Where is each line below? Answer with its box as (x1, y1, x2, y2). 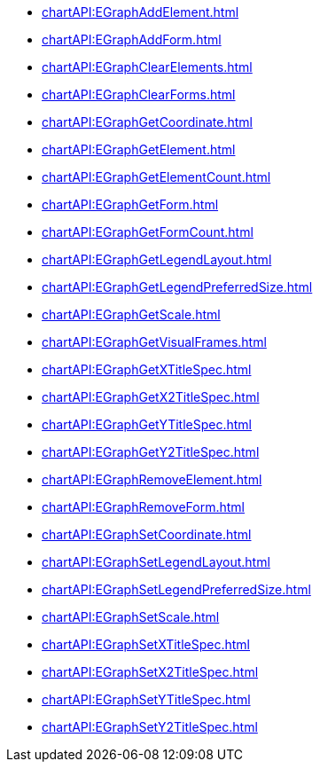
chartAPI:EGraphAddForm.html (42, 32, 222, 47)
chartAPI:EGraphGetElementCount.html (42, 169, 271, 184)
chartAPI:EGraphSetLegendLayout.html (42, 554, 270, 569)
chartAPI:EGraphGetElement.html (42, 142, 236, 157)
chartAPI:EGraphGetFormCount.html (42, 224, 254, 239)
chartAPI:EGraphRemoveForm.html (42, 499, 245, 514)
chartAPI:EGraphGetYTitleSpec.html (42, 417, 253, 432)
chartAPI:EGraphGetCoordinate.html (42, 114, 253, 129)
